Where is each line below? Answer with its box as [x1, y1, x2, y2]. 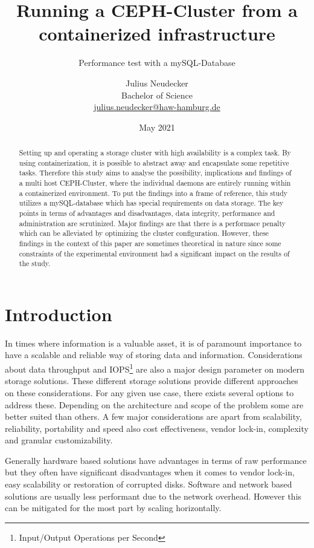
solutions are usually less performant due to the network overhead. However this [5, 489, 302, 502]
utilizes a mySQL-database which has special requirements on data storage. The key [19, 198, 284, 208]
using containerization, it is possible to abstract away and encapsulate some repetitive [19, 157, 289, 168]
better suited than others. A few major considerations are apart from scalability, [5, 410, 302, 423]
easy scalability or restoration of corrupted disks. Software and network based [5, 478, 292, 491]
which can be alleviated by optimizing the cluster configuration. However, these [19, 228, 269, 238]
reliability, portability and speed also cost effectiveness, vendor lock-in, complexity [5, 422, 309, 434]
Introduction [5, 301, 112, 326]
